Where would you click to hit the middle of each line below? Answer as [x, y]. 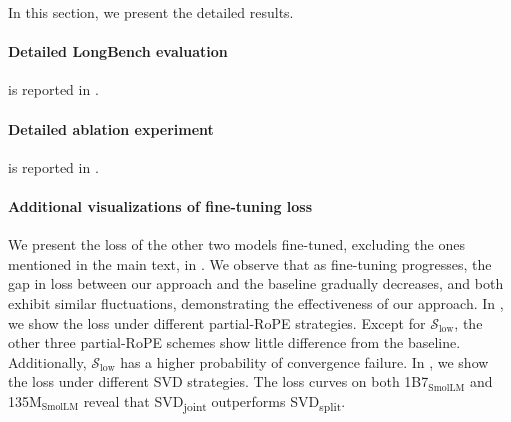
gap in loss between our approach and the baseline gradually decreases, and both [256, 283]
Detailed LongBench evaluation [118, 51]
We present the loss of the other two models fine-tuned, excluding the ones [236, 244]
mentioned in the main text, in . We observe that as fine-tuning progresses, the [250, 263]
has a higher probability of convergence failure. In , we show [304, 361]
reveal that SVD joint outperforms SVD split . [214, 402]
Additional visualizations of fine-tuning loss [160, 205]
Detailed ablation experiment [111, 128]
